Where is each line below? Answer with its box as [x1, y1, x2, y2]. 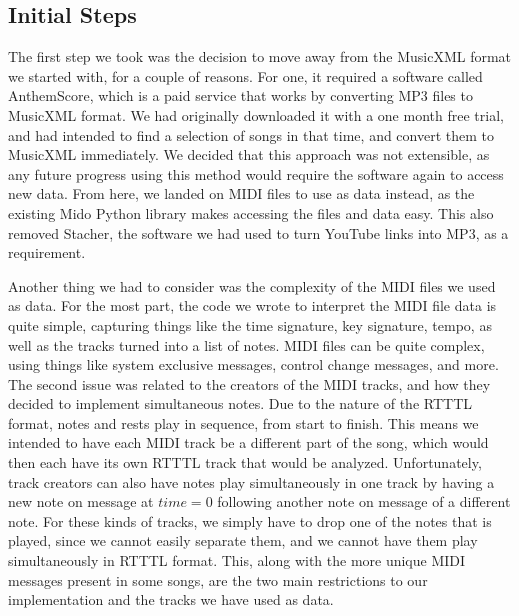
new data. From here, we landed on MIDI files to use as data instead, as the [8, 183, 475, 204]
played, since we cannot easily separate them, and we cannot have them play [8, 530, 478, 551]
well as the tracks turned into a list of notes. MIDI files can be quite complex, [8, 334, 485, 355]
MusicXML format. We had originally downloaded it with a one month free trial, [8, 104, 504, 125]
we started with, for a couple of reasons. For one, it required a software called [8, 65, 483, 86]
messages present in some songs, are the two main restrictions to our [8, 569, 428, 590]
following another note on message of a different [217, 491, 511, 512]
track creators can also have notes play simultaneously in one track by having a [8, 471, 495, 492]
